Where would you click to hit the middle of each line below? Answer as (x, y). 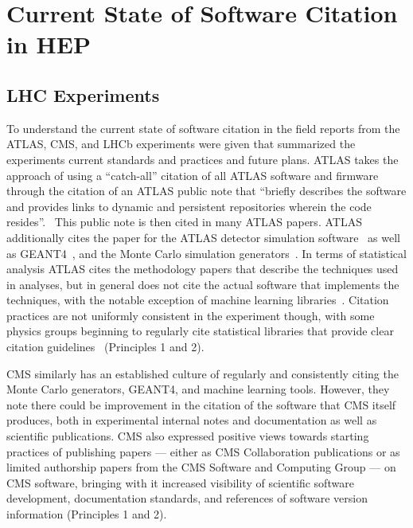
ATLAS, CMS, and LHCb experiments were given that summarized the (181, 144)
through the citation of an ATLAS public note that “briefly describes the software (206, 191)
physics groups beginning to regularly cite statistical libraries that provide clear (200, 331)
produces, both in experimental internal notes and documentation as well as (192, 420)
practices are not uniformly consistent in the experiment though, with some (191, 315)
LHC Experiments (83, 94)
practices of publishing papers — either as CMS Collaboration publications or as (203, 451)
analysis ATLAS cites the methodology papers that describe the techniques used (203, 269)
